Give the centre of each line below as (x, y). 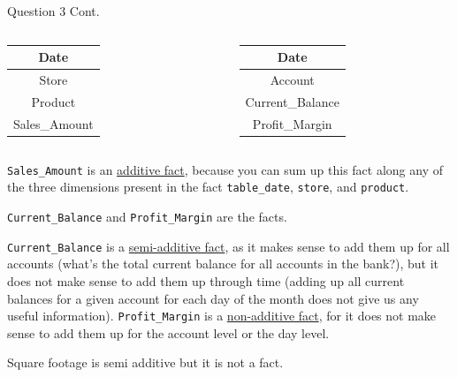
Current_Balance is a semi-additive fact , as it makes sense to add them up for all (228, 246)
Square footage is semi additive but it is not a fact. (145, 362)
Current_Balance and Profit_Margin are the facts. (147, 217)
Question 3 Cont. (53, 11)
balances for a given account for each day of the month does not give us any (213, 298)
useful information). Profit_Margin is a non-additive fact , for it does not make (222, 316)
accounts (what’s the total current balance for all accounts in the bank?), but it (223, 264)
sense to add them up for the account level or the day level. (168, 332)
